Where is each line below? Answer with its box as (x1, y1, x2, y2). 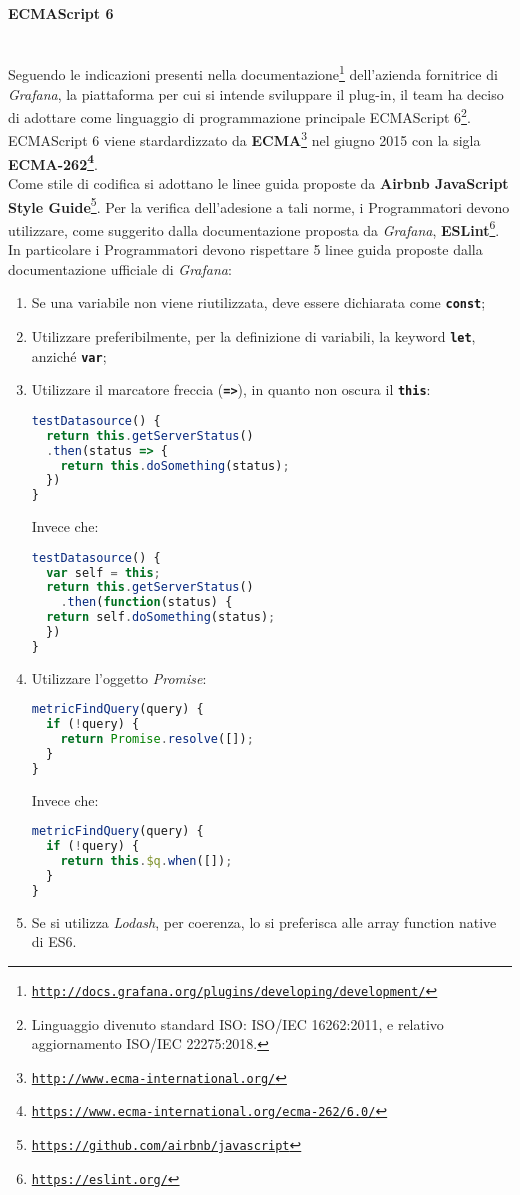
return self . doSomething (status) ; (46, 610, 276, 625)
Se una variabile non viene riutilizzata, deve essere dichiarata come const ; (31, 292, 486, 313)
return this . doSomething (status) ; (60, 458, 290, 473)
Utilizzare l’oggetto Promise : (31, 667, 207, 688)
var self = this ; (46, 565, 161, 580)
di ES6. (31, 931, 77, 952)
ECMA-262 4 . (8, 150, 98, 174)
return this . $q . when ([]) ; (60, 854, 233, 869)
